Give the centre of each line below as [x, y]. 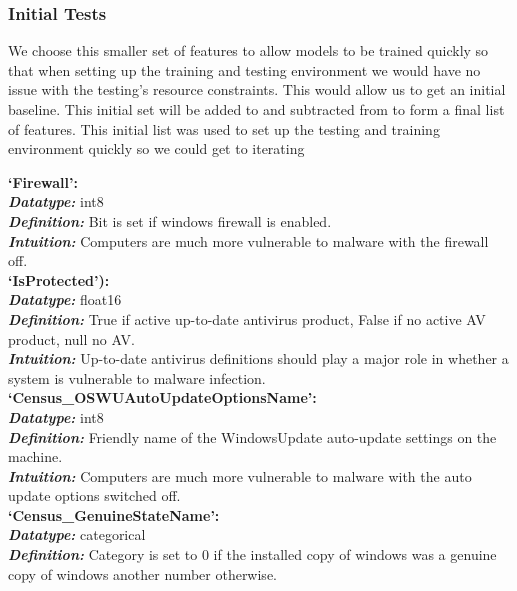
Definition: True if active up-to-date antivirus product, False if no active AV [247, 318]
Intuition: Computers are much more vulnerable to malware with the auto [240, 475]
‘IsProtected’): [59, 279]
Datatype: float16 [65, 299]
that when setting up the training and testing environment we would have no [244, 69]
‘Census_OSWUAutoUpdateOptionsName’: [162, 397]
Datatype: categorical [77, 534]
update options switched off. [94, 495]
